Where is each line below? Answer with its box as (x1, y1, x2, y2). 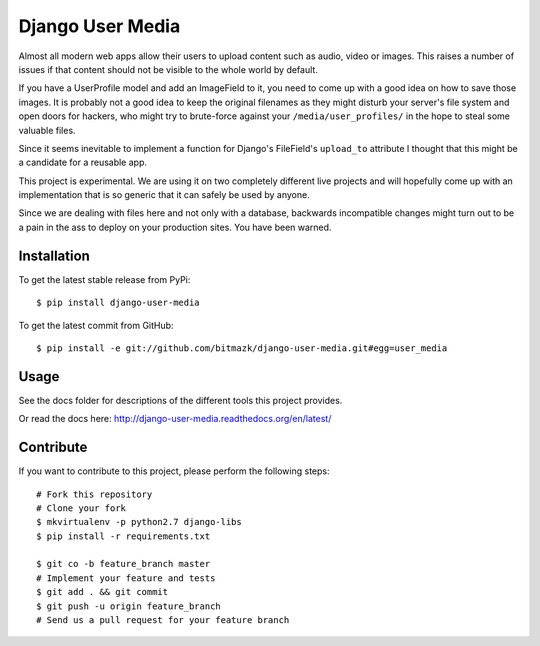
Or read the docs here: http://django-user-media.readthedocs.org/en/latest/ (18, 413, 332, 425)
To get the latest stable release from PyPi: (18, 273, 191, 285)
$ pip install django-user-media (36, 297, 200, 309)
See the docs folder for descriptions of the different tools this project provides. (18, 394, 343, 406)
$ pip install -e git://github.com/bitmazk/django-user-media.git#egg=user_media (36, 342, 448, 354)
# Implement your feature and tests (36, 572, 216, 584)
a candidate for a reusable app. (18, 156, 148, 169)
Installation (18, 247, 90, 264)
